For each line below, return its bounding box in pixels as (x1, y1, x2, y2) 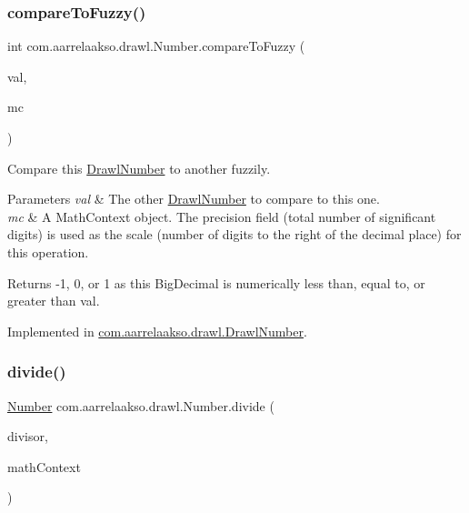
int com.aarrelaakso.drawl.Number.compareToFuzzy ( (7, 36, 305, 55)
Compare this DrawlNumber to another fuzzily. (7, 158, 271, 177)
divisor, (7, 427, 48, 446)
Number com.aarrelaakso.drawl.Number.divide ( (7, 396, 274, 415)
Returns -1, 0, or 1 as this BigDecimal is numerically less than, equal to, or (7, 273, 425, 292)
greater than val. (7, 291, 100, 310)
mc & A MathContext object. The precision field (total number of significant (7, 206, 436, 226)
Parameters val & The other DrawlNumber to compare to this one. (7, 189, 380, 208)
